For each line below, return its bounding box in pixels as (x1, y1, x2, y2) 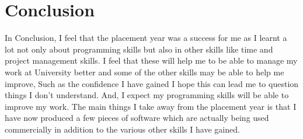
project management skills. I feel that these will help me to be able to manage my (5, 54, 298, 67)
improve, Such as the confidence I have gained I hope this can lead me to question (5, 77, 299, 89)
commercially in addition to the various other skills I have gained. (5, 123, 240, 135)
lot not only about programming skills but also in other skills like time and (5, 43, 273, 55)
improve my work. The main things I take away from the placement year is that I (5, 100, 297, 112)
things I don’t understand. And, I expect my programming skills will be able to (5, 89, 289, 101)
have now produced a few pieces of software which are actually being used (5, 112, 269, 124)
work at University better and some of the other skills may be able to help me (5, 65, 284, 78)
